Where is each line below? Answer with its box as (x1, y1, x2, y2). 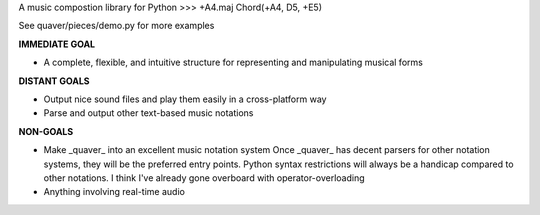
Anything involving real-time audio (43, 186, 185, 198)
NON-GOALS (18, 125, 74, 137)
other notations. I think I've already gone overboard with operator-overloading (43, 171, 365, 184)
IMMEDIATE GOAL (18, 38, 96, 50)
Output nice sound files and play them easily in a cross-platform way (43, 93, 327, 105)
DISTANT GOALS (18, 75, 90, 87)
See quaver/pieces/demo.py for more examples (18, 20, 215, 32)
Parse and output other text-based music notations (43, 107, 254, 119)
